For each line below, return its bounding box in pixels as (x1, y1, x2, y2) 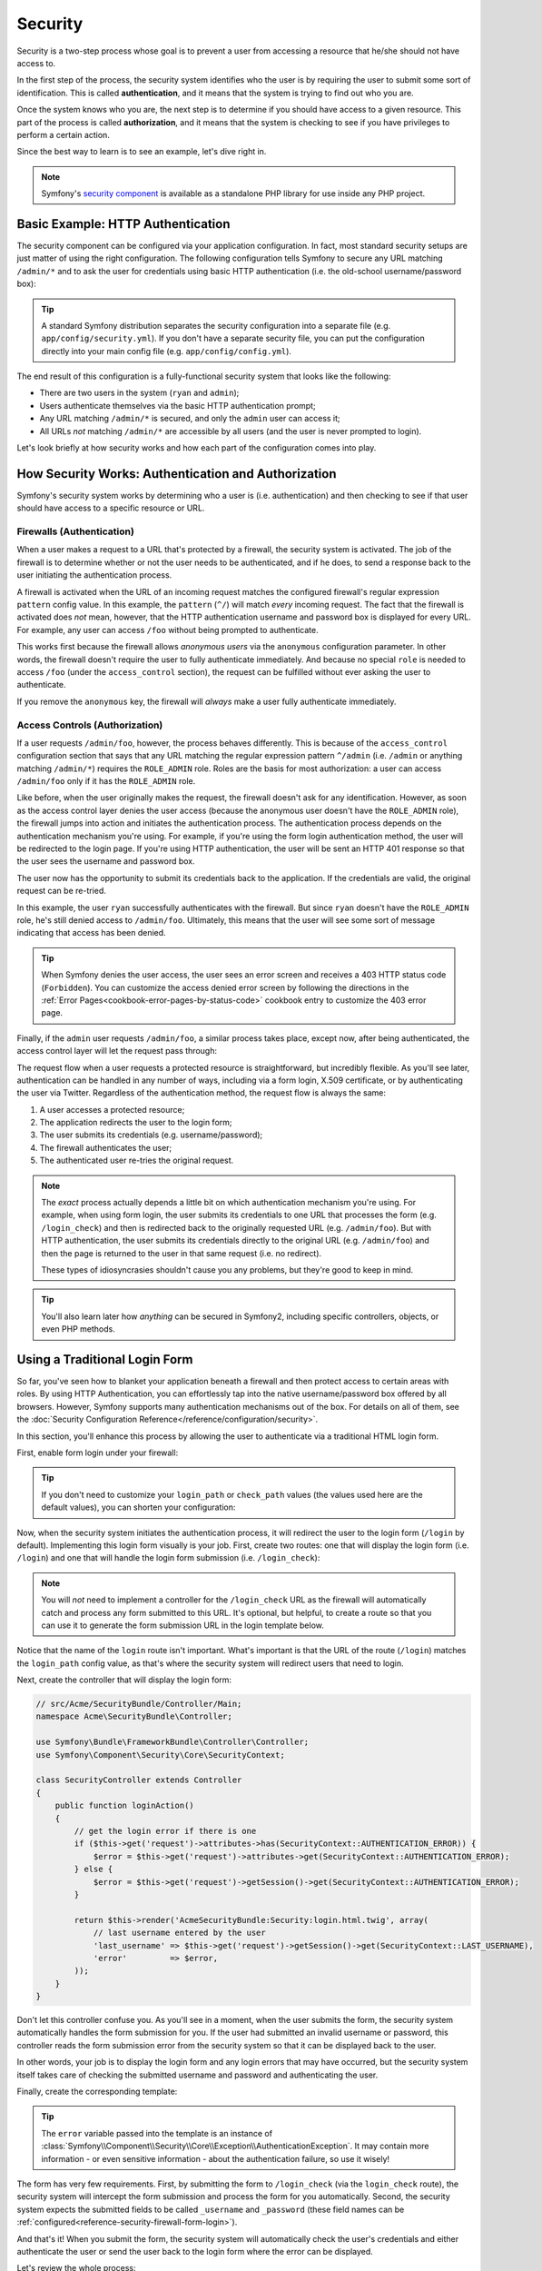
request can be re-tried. (16, 886, 106, 897)
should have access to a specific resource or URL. (16, 502, 205, 513)
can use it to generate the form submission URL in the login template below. (41, 1620, 324, 1631)
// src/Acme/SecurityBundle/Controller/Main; (35, 1699, 242, 1710)
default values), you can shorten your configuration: (41, 1502, 236, 1512)
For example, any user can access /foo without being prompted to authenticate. (16, 624, 319, 635)
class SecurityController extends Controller (35, 1775, 242, 1785)
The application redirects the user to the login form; (39, 1117, 232, 1128)
